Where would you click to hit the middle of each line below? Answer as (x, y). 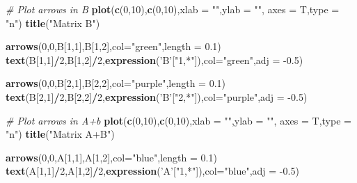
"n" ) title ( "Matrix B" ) (53, 23)
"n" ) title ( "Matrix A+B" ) (60, 134)
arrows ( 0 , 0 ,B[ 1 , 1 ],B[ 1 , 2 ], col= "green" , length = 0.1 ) (113, 46)
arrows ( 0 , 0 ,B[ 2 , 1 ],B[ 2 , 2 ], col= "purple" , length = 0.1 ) (116, 83)
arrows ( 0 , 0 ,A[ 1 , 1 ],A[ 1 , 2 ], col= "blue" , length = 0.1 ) (111, 157)
